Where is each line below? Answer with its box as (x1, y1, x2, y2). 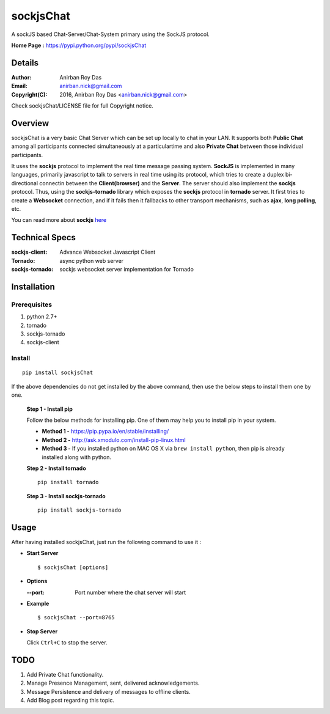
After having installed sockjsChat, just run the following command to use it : (11, 539, 202, 545)
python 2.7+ (26, 313, 57, 320)
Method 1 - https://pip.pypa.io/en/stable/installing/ (42, 428, 169, 435)
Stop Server (26, 627, 58, 635)
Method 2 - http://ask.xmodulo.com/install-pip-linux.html (42, 436, 186, 443)
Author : (11, 73, 32, 81)
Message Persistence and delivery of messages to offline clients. (26, 688, 191, 695)
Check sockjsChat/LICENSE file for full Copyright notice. (11, 102, 154, 109)
